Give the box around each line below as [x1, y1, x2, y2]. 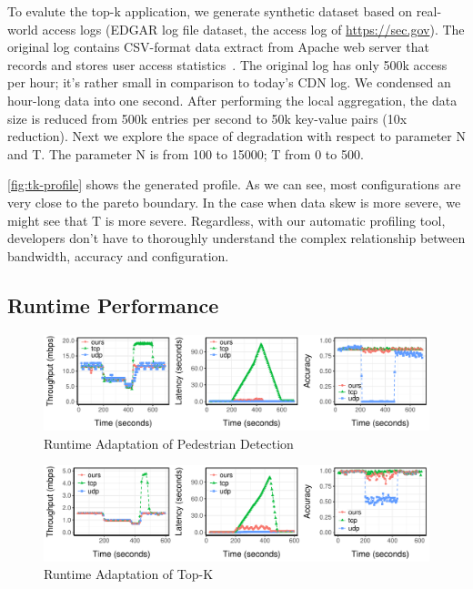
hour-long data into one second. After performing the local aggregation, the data [7, 90, 458, 109]
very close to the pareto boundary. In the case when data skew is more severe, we [7, 192, 461, 211]
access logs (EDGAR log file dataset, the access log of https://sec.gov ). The [42, 19, 465, 38]
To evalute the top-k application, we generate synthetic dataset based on [7, 2, 413, 20]
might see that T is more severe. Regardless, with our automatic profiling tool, [7, 210, 446, 229]
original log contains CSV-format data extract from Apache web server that [7, 37, 429, 56]
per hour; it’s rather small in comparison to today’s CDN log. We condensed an [7, 73, 451, 92]
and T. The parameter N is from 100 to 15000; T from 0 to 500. [7, 144, 364, 163]
